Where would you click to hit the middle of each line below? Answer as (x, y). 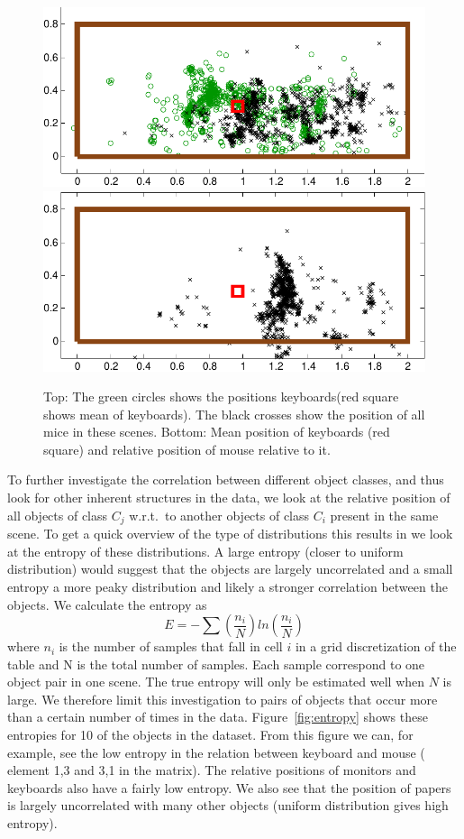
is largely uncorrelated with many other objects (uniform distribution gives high (228, 805)
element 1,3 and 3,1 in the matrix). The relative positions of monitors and (212, 770)
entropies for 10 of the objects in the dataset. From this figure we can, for (210, 735)
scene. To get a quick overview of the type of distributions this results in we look (230, 534)
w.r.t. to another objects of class (219, 515)
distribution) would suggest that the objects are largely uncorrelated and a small (230, 569)
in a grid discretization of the (376, 646)
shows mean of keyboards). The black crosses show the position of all (234, 414)
